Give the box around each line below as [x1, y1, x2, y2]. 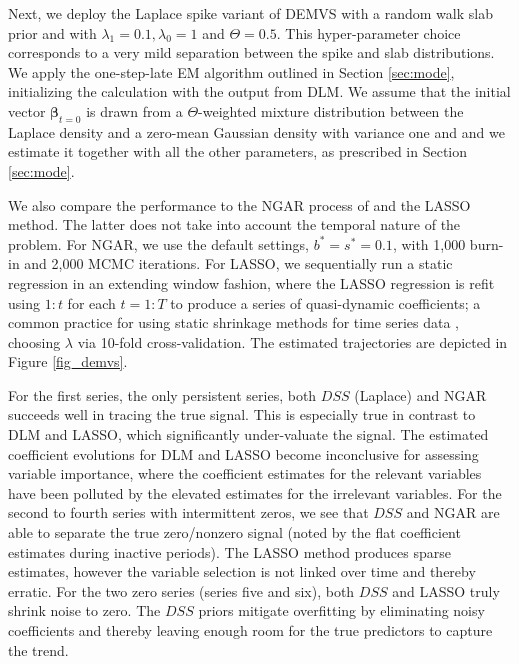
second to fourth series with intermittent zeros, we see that [8, 502, 369, 523]
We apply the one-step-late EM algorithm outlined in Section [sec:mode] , [8, 61, 455, 82]
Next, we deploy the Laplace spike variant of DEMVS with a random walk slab [8, 3, 493, 23]
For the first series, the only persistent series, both [8, 384, 317, 405]
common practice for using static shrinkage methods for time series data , [8, 312, 459, 333]
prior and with [8, 22, 97, 43]
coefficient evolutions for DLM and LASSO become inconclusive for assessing [8, 443, 479, 464]
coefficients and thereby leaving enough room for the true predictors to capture [8, 620, 493, 641]
